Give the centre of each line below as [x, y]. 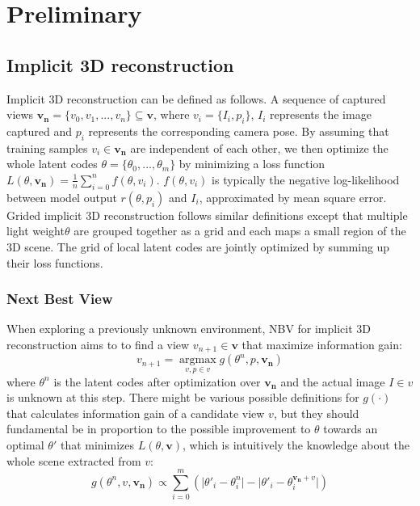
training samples [47, 148]
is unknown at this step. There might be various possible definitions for [183, 397]
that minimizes [97, 444]
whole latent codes [52, 164]
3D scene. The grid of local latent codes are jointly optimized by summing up [198, 246]
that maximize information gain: [322, 344]
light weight [36, 231]
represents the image [321, 114]
